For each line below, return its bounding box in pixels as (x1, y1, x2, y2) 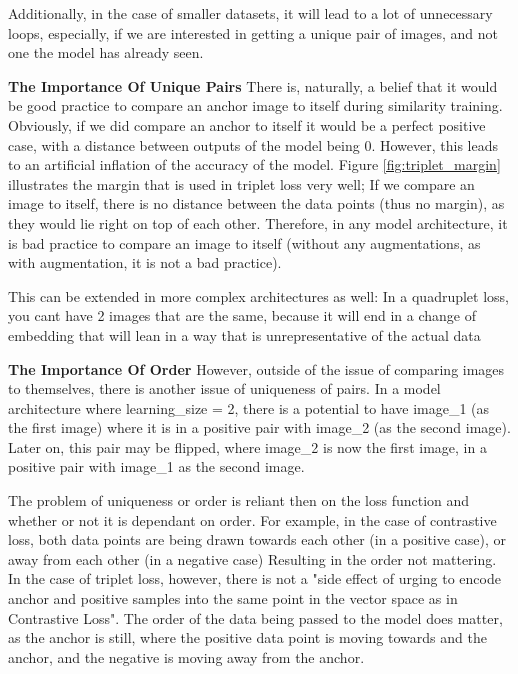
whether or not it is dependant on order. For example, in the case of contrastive (8, 509, 497, 530)
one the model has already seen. (8, 42, 204, 63)
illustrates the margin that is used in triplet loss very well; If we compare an (8, 173, 475, 194)
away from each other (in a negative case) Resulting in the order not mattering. (8, 548, 497, 569)
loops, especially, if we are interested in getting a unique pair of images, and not (8, 22, 499, 43)
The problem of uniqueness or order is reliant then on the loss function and (8, 490, 470, 511)
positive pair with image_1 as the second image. (8, 456, 305, 477)
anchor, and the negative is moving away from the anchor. (8, 646, 365, 667)
